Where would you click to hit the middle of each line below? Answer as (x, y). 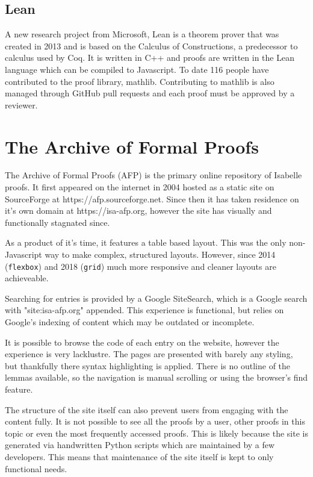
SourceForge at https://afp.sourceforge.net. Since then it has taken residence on (152, 198)
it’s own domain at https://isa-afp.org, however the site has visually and (138, 210)
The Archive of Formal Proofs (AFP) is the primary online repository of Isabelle (153, 175)
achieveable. (27, 278)
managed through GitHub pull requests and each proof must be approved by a (150, 93)
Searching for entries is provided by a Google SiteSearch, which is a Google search (156, 298)
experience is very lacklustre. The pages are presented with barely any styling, (149, 354)
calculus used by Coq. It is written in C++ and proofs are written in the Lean (150, 58)
